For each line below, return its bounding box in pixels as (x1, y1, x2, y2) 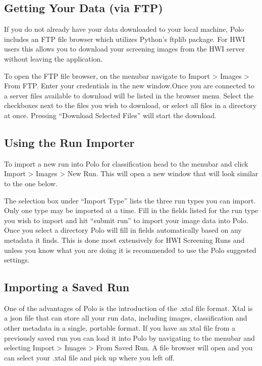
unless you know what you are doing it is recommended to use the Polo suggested (4, 244, 256, 255)
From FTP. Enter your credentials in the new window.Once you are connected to (4, 80, 255, 91)
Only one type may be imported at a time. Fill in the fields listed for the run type (4, 205, 258, 216)
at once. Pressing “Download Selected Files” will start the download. (4, 110, 217, 120)
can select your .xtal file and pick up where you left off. (4, 352, 175, 362)
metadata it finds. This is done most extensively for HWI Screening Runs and (4, 234, 245, 245)
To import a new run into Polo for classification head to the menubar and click (4, 158, 248, 169)
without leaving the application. (4, 53, 103, 64)
